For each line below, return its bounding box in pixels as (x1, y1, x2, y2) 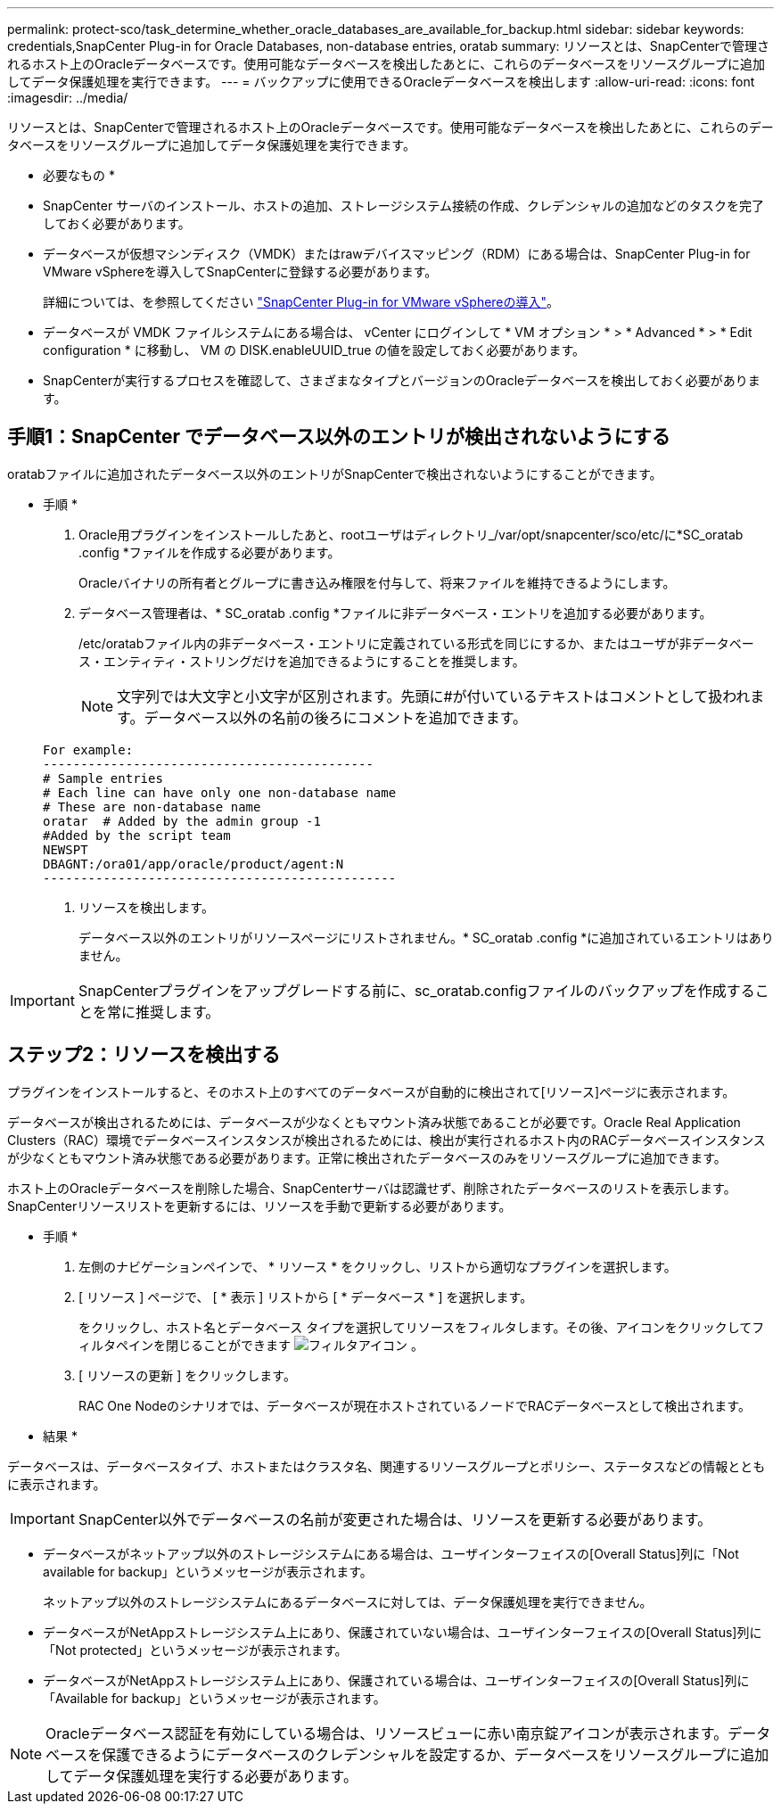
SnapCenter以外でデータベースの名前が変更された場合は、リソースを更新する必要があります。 (78, 1510, 712, 1528)
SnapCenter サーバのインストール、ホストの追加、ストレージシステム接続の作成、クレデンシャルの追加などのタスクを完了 (43, 198, 765, 213)
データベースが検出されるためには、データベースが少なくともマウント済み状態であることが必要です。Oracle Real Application (7, 1114, 741, 1130)
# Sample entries (43, 770, 163, 786)
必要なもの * (43, 168, 115, 183)
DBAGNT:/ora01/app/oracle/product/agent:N (43, 856, 344, 871)
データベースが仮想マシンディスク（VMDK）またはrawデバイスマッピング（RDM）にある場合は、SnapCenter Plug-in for (43, 246, 751, 261)
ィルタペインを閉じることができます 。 (78, 1337, 423, 1353)
